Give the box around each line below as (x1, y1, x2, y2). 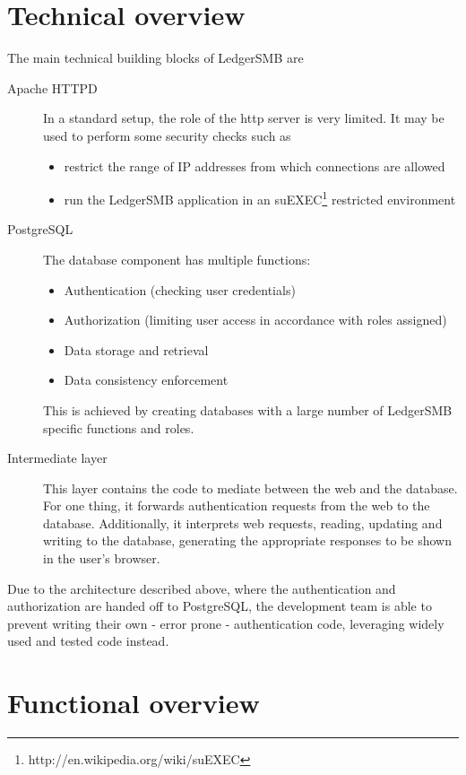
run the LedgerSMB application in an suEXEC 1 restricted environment (64, 187, 456, 208)
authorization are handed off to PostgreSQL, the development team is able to (7, 596, 432, 615)
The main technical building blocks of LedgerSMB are (7, 48, 304, 67)
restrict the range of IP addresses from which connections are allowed (64, 156, 445, 175)
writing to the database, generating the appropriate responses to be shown (43, 531, 452, 550)
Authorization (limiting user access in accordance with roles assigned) (64, 310, 447, 329)
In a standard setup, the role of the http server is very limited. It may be (43, 109, 444, 127)
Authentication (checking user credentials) (64, 280, 296, 299)
